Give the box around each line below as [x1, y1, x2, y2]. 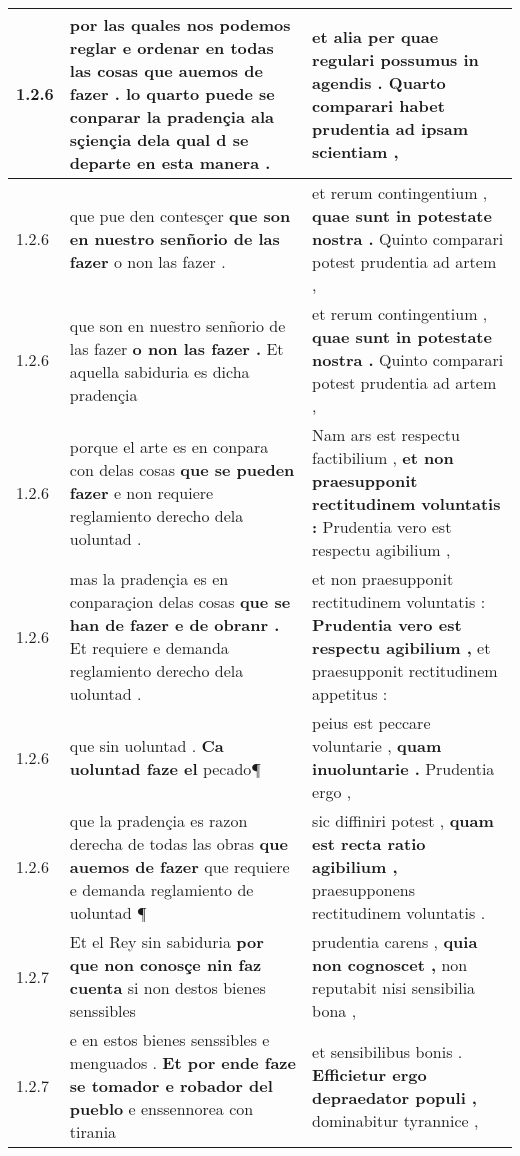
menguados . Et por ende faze [69, 1051, 296, 1074]
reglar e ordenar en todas [69, 36, 274, 59]
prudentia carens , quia [312, 930, 478, 953]
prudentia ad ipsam [312, 116, 468, 140]
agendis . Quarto [312, 70, 446, 94]
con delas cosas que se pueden [69, 457, 295, 481]
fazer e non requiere [69, 480, 214, 504]
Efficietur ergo [312, 1062, 427, 1086]
